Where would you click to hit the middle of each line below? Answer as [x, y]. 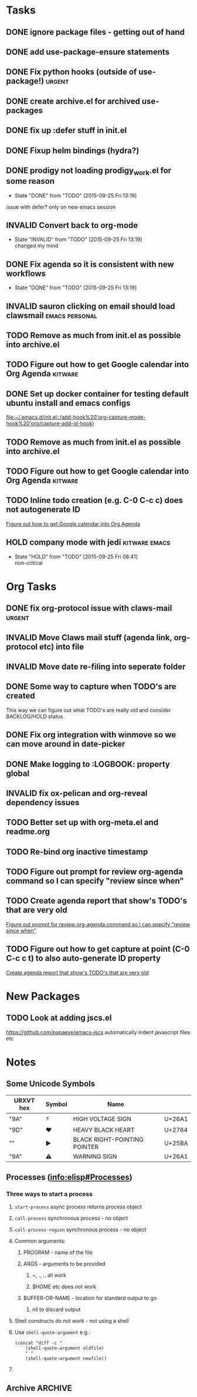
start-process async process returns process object [78, 1207]
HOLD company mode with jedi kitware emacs [88, 542]
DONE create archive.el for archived [73, 101]
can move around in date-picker [66, 744]
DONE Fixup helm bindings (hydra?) [73, 150]
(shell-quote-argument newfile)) [66, 1359]
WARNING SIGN [95, 1156]
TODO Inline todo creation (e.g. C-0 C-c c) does [95, 500]
